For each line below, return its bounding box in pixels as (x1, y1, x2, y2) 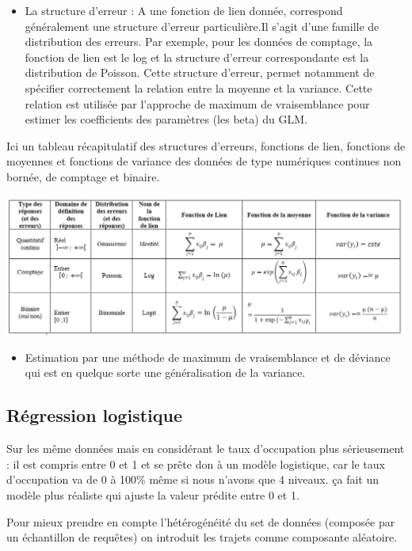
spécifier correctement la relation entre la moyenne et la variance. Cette (25, 79, 372, 96)
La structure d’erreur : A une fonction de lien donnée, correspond (25, 2, 343, 18)
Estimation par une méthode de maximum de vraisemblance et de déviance (25, 348, 391, 365)
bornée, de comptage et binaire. (6, 168, 160, 184)
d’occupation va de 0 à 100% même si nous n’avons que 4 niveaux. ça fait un (6, 471, 379, 488)
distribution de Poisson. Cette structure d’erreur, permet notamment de (25, 64, 375, 81)
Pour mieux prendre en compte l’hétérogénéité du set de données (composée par (6, 513, 395, 530)
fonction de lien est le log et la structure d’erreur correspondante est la (25, 48, 369, 65)
